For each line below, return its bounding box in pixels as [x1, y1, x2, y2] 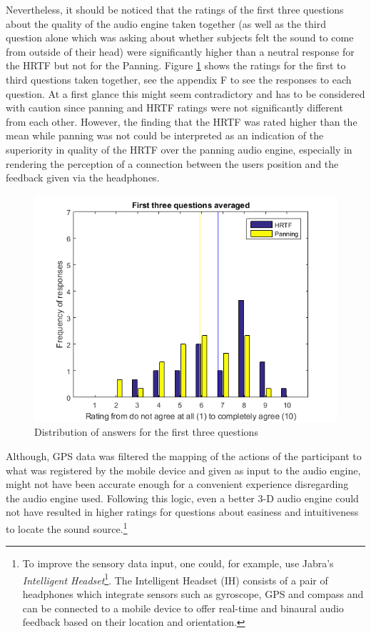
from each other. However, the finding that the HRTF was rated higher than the [6, 114, 357, 129]
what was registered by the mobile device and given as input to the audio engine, [6, 462, 361, 477]
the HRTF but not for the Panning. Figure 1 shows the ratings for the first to [6, 58, 346, 73]
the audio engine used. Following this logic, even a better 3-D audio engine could [6, 490, 359, 505]
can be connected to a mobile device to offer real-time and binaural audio [22, 600, 344, 615]
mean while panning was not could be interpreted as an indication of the [6, 128, 324, 143]
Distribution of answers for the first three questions [34, 424, 258, 439]
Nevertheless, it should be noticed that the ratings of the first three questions [6, 2, 344, 16]
